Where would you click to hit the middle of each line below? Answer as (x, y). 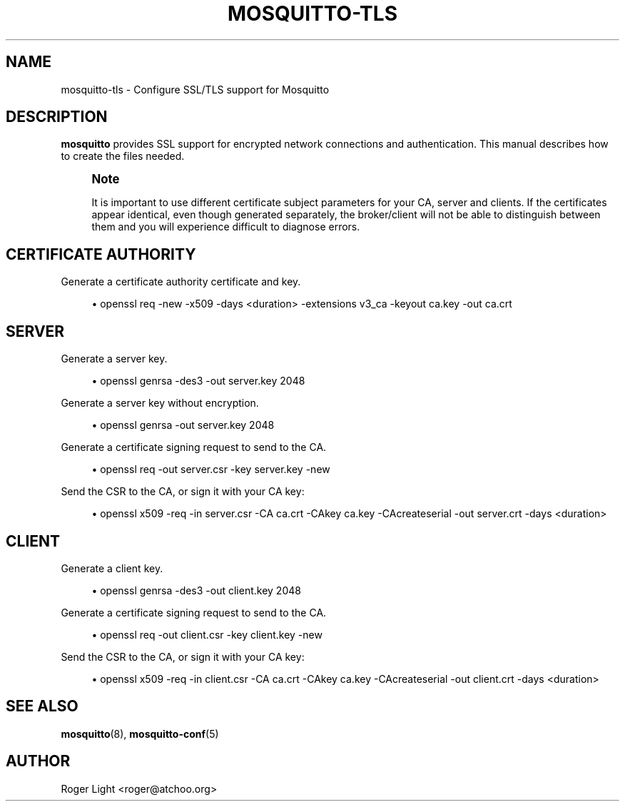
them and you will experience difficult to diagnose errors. (226, 227)
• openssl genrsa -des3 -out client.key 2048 (196, 590)
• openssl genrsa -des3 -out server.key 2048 (198, 381)
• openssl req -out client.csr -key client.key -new (207, 634)
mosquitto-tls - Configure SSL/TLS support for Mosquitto (195, 89)
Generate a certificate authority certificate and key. (181, 282)
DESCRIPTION (57, 117)
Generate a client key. (112, 568)
